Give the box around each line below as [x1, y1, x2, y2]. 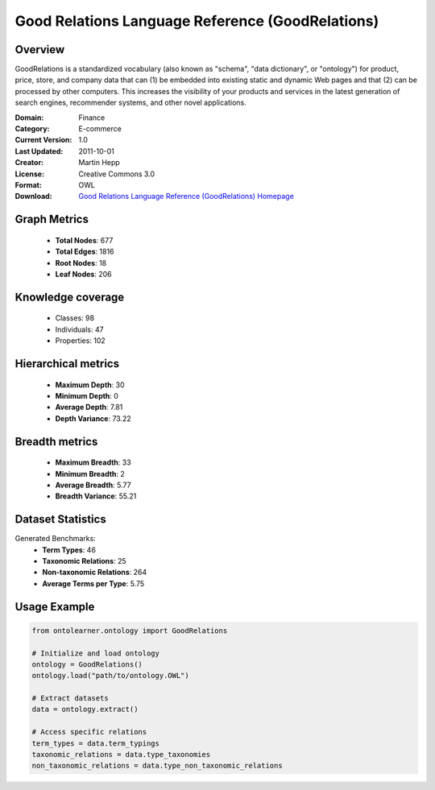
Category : [14, 124, 50, 134]
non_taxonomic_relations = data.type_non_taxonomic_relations [31, 761, 283, 771]
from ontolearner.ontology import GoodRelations [31, 626, 228, 635]
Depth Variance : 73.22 [55, 413, 132, 423]
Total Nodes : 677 [55, 235, 114, 245]
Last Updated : [14, 146, 64, 156]
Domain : [14, 113, 44, 122]
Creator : [14, 158, 44, 168]
